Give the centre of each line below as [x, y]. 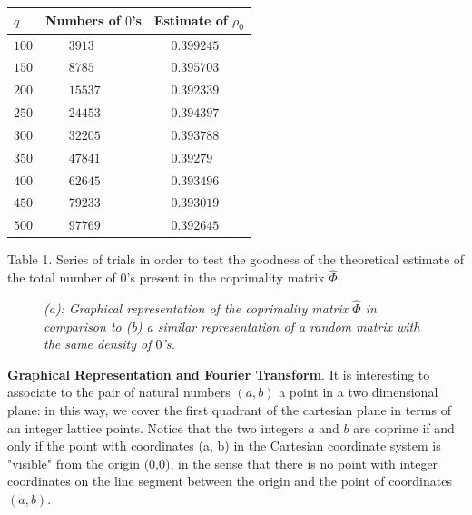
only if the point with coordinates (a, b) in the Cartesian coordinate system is [224, 446]
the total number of [62, 277]
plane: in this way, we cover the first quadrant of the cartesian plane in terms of [229, 409]
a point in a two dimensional [359, 392]
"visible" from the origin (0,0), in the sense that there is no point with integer [223, 463]
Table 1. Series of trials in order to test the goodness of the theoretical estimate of [236, 259]
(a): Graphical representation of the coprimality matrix [196, 308]
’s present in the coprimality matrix [226, 277]
